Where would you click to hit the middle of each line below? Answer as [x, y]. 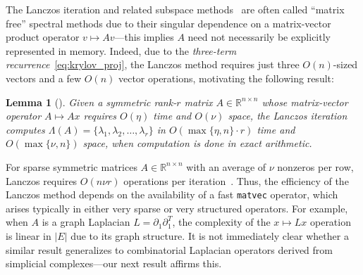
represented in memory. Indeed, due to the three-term [121, 50]
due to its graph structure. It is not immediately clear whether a [210, 235]
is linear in [29, 235]
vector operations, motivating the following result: [226, 78]
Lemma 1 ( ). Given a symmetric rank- [91, 102]
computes [25, 129]
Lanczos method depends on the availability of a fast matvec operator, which [172, 194]
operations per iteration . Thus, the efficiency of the [236, 180]
